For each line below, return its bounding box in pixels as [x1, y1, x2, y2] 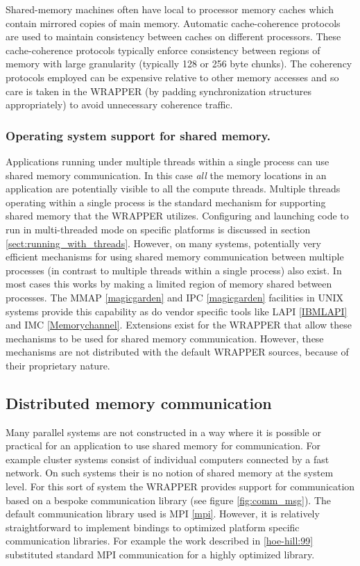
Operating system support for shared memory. [6, 126, 271, 144]
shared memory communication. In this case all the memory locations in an [6, 167, 327, 182]
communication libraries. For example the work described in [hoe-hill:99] [6, 533, 314, 548]
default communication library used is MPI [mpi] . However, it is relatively [6, 506, 320, 521]
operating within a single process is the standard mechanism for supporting [6, 194, 326, 209]
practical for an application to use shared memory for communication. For [6, 438, 321, 453]
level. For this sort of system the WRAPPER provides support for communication [6, 479, 355, 494]
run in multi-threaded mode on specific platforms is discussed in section [6, 222, 311, 236]
